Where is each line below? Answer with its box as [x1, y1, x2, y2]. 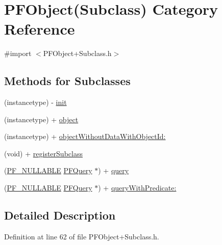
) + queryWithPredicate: [98, 182, 177, 193]
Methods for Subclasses [4, 73, 131, 89]
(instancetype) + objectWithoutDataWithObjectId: [4, 131, 166, 142]
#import [4, 48, 32, 59]
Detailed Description [4, 207, 116, 223]
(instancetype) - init [4, 97, 67, 107]
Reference [4, 18, 75, 39]
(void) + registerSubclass [4, 148, 83, 158]
